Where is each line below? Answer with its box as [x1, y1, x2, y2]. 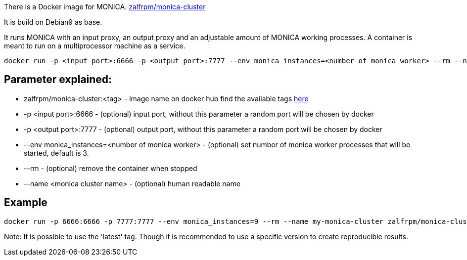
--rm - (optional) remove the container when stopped [24, 164, 197, 173]
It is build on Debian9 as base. [4, 18, 102, 26]
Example [4, 196, 47, 209]
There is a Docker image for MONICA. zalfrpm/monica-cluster [4, 2, 206, 11]
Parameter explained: [4, 73, 112, 86]
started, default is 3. [24, 148, 89, 157]
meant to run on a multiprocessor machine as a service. [4, 42, 186, 50]
